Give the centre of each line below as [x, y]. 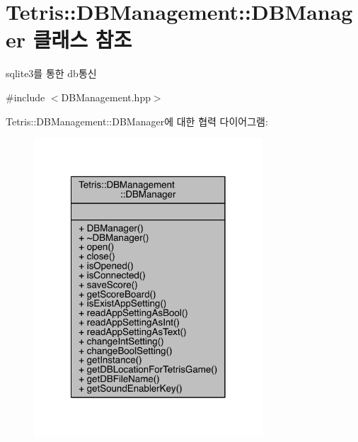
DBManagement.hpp [106, 97]
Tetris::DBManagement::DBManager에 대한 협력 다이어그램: [137, 121]
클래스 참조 [82, 39]
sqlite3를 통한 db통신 [51, 73]
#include [25, 97]
